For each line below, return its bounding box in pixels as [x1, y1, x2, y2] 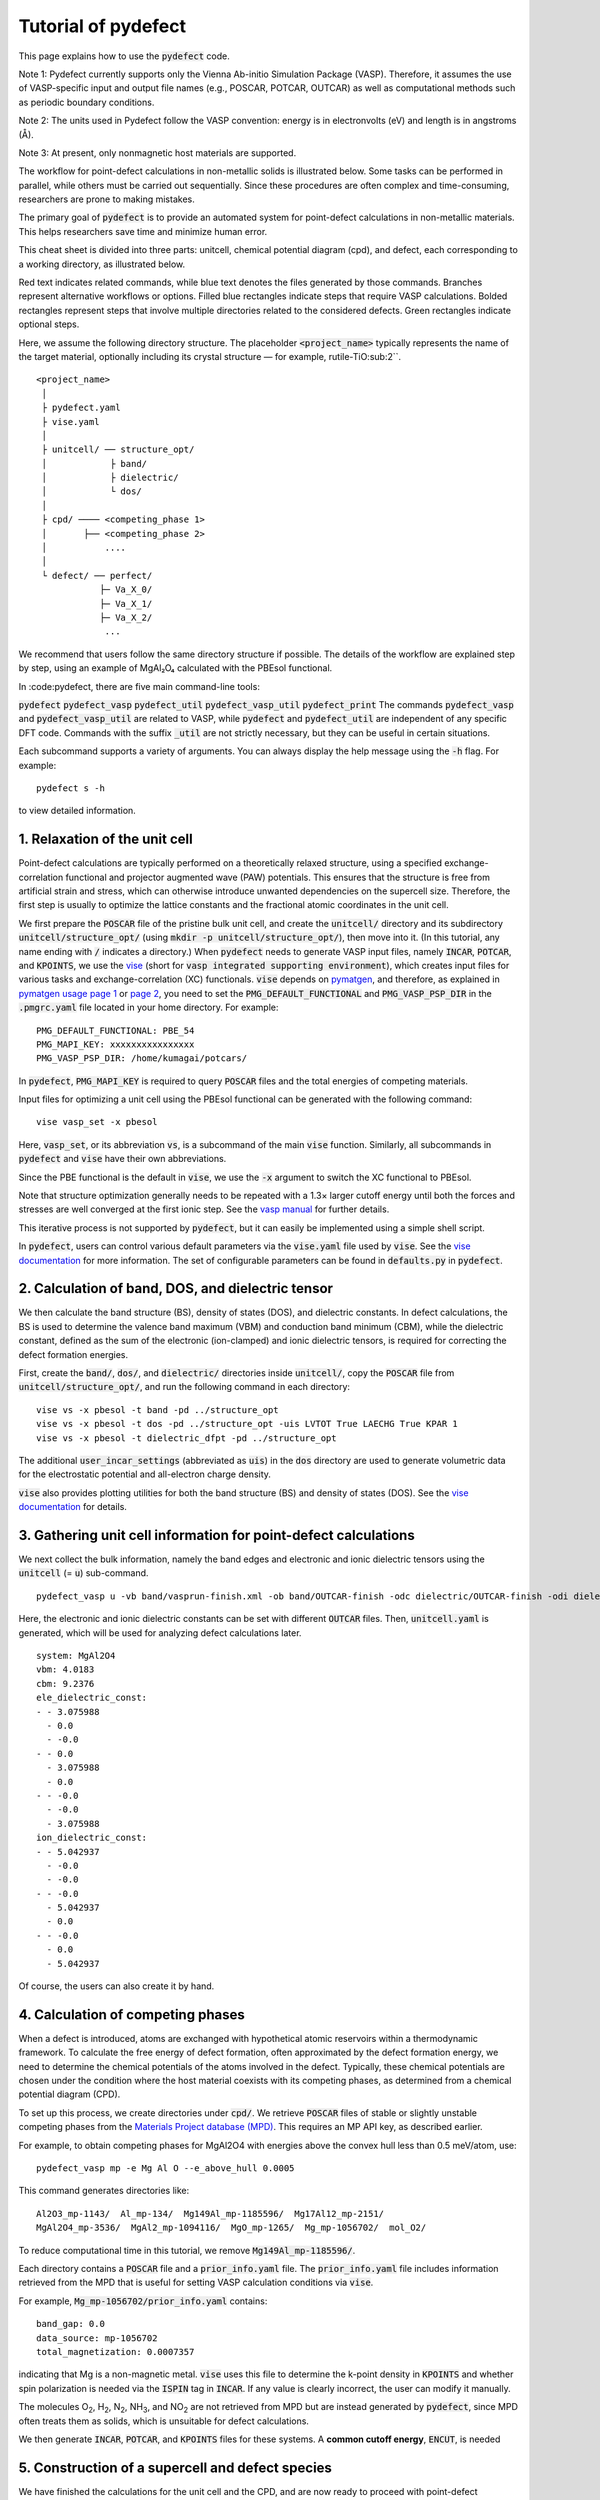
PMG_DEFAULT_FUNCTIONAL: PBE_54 [36, 1025, 195, 1036]
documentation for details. [18, 1501, 127, 1513]
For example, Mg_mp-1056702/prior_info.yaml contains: [18, 2295, 268, 2307]
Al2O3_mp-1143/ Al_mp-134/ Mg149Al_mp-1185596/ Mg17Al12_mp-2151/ [36, 2208, 385, 2219]
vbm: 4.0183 [36, 1664, 95, 1675]
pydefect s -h [36, 782, 105, 794]
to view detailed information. [18, 805, 137, 817]
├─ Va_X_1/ [99, 598, 153, 609]
